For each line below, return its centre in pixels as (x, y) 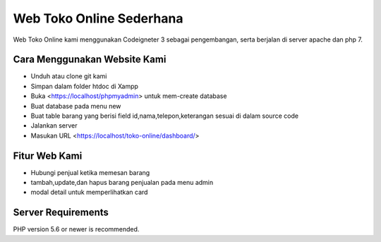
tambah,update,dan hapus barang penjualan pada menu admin (122, 183)
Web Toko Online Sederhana (98, 18)
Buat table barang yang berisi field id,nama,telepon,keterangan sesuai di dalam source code (165, 116)
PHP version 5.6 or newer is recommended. (76, 229)
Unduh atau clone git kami (69, 76)
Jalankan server (54, 126)
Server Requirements (61, 213)
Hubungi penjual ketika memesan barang (90, 172)
